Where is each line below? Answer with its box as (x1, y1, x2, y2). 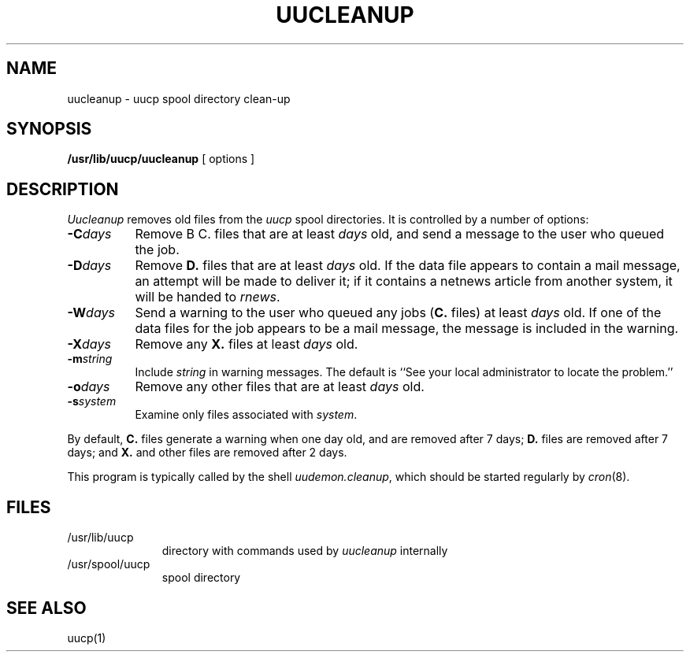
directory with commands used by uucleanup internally (161, 544, 448, 558)
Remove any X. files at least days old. (135, 336, 358, 353)
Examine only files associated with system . (135, 408, 358, 422)
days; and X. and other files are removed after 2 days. (67, 445, 347, 460)
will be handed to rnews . (135, 289, 280, 305)
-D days (67, 257, 112, 274)
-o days (67, 379, 110, 395)
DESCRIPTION (6, 179, 119, 199)
